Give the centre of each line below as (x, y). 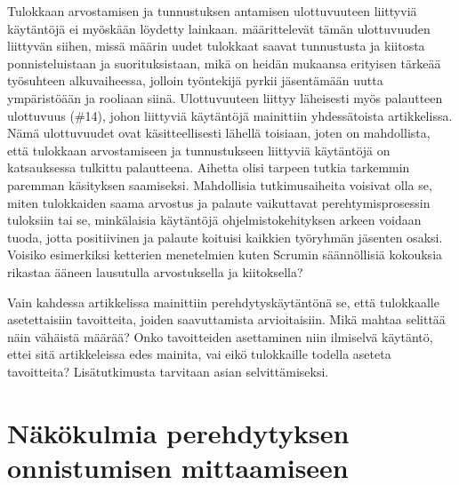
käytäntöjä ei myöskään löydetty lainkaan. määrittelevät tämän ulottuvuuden (219, 28)
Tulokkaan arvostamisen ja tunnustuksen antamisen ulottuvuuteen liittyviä (212, 11)
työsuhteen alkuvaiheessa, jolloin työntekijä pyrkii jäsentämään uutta (195, 80)
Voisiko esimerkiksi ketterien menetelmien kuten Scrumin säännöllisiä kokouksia (225, 254)
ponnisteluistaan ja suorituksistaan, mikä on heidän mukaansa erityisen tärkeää (224, 63)
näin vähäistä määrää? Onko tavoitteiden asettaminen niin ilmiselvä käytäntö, (220, 336)
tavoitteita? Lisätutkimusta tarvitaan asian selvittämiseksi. (168, 371)
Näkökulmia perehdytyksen (178, 432)
